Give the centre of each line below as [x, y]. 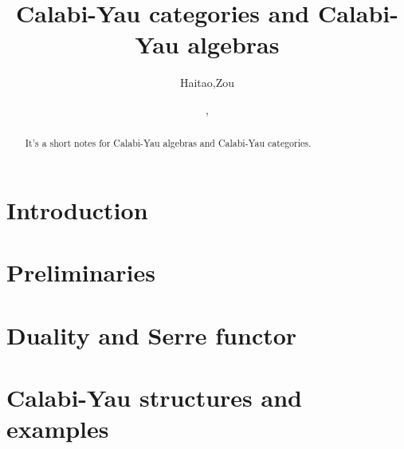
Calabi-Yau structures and [154, 398]
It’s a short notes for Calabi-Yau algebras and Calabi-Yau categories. [168, 143]
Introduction [77, 209]
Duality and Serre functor [152, 335]
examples [58, 429]
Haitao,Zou [207, 83]
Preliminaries [81, 272]
